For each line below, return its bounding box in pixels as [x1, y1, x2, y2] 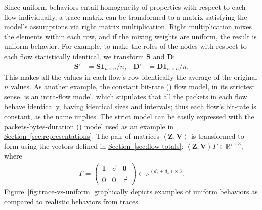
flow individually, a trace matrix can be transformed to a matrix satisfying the [4, 11, 247, 22]
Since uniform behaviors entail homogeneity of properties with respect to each [4, 2, 246, 12]
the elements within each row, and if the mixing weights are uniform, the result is [4, 31, 257, 41]
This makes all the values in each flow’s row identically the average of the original [4, 71, 257, 82]
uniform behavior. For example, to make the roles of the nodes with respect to [4, 41, 247, 51]
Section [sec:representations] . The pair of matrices [4, 131, 159, 141]
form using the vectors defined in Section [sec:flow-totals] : [4, 140, 184, 151]
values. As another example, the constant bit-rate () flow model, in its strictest [11, 81, 255, 92]
